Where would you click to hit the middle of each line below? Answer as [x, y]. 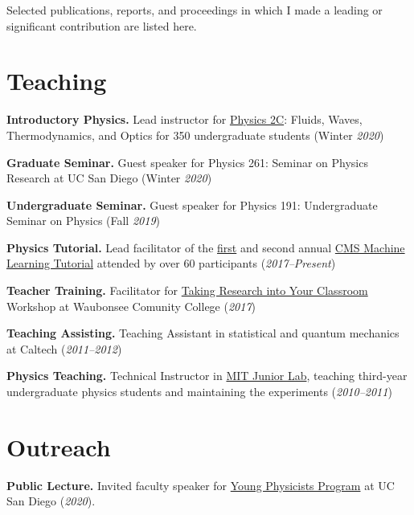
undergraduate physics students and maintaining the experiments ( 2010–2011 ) [199, 392]
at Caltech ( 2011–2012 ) [64, 348]
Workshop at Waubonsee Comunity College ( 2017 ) [131, 306]
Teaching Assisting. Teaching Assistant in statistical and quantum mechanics [203, 333]
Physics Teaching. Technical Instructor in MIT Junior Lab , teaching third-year [207, 376]
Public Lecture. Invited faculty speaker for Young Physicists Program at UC [201, 485]
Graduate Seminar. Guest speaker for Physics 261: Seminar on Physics [187, 162]
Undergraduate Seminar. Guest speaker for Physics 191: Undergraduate [192, 204]
